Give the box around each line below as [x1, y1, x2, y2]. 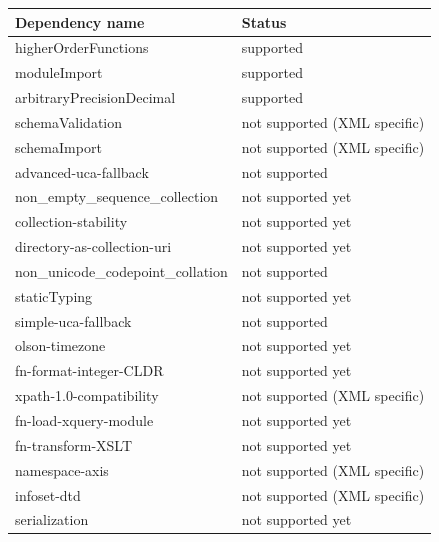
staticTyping [15, 285, 93, 306]
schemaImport [15, 136, 102, 157]
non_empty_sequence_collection [15, 186, 219, 207]
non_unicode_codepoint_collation [15, 260, 228, 281]
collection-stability [15, 211, 128, 232]
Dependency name [15, 11, 145, 32]
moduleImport [15, 62, 103, 83]
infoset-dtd [15, 484, 81, 505]
